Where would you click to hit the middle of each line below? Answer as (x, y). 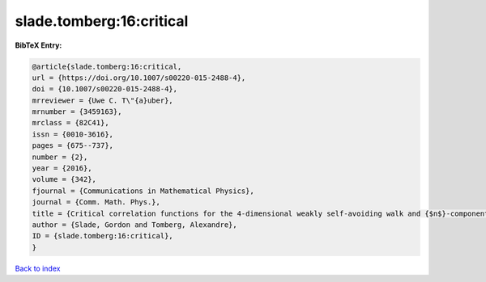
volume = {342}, (64, 179)
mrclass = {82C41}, (70, 123)
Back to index (38, 268)
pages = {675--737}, (72, 146)
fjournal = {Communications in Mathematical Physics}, (143, 191)
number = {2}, (60, 157)
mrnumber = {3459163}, (77, 112)
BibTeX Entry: (38, 45)
